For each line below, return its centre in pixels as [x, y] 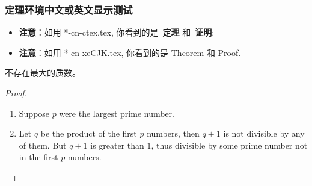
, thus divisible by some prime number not [229, 145]
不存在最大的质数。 [43, 73]
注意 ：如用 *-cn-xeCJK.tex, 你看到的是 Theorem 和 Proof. [130, 52]
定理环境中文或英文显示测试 [69, 9]
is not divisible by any [264, 133]
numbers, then [173, 133]
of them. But [43, 145]
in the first [38, 157]
